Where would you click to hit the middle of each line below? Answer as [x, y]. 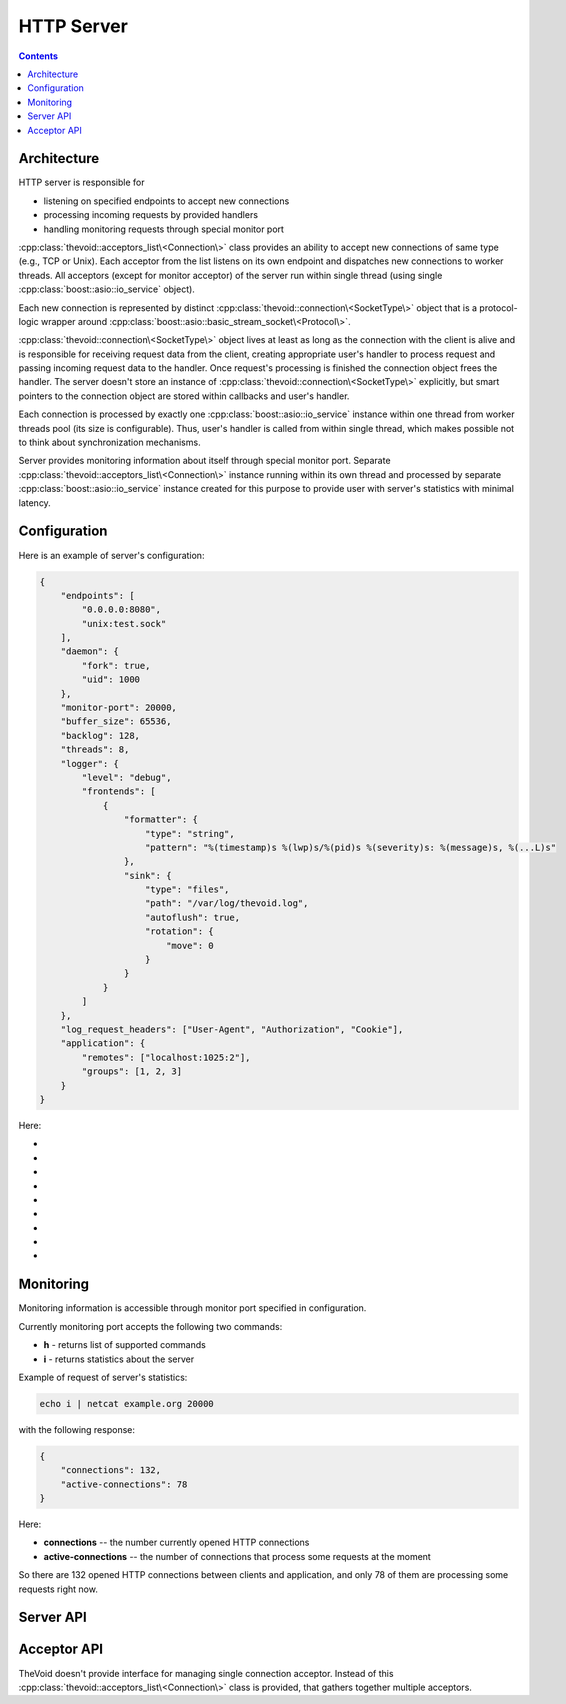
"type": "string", [190, 833]
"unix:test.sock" [124, 623]
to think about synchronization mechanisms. [109, 442]
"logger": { [90, 763]
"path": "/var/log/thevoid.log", [227, 903]
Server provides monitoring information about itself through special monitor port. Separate [204, 461]
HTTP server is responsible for [81, 182]
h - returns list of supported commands [125, 1345]
